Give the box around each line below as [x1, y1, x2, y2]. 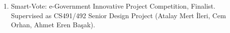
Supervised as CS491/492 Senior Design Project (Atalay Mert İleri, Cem [11, 10, 226, 20]
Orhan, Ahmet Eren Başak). [11, 20, 95, 30]
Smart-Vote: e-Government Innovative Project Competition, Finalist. [11, 1, 215, 11]
